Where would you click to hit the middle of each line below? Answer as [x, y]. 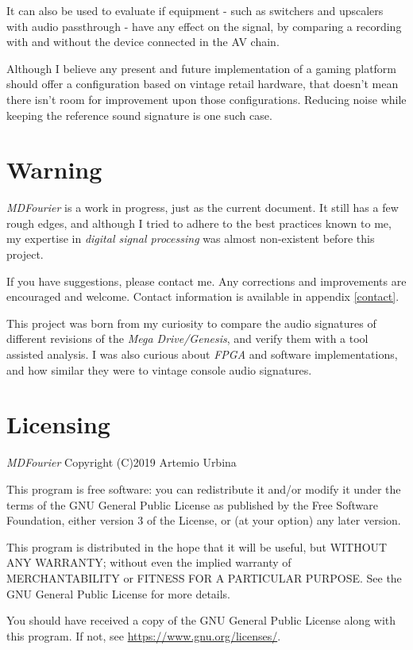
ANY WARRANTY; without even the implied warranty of [149, 562]
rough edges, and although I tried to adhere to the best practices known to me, [199, 223]
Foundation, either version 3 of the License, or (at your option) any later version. [204, 520]
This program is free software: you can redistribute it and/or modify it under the [204, 488]
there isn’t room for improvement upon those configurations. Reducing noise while [206, 99]
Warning [54, 169]
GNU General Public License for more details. [119, 593]
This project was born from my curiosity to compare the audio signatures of [191, 323]
